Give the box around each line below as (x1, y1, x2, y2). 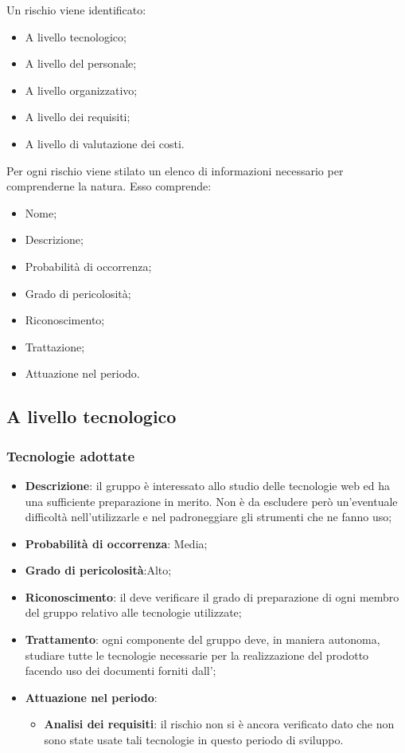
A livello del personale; (25, 55, 137, 72)
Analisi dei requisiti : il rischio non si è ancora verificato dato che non (44, 716, 395, 732)
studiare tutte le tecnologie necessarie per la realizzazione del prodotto (25, 646, 369, 663)
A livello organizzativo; (25, 81, 138, 98)
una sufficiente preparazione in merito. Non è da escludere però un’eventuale (25, 492, 398, 509)
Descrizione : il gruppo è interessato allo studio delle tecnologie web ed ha (25, 477, 391, 493)
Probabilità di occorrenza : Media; (25, 535, 208, 551)
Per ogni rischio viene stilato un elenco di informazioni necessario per (6, 162, 344, 178)
